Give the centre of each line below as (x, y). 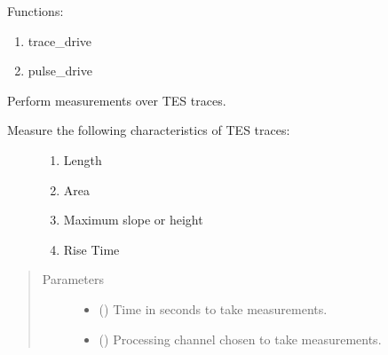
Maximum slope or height (133, 220)
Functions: (36, 11)
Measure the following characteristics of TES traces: (149, 130)
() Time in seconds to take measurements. (213, 308)
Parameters (73, 279)
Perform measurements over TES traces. (117, 100)
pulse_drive (60, 71)
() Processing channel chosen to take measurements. (240, 339)
